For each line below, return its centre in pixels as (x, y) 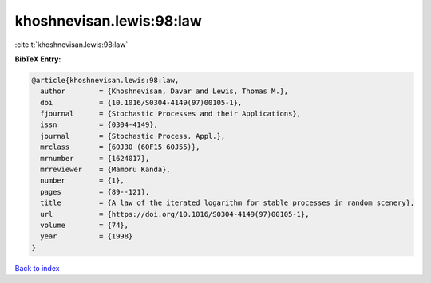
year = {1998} (87, 236)
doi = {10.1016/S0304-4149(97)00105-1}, (141, 102)
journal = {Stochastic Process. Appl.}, (133, 136)
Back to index (37, 268)
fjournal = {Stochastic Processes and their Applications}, (171, 114)
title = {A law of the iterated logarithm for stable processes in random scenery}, (227, 203)
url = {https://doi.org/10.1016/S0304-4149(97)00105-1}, (175, 214)
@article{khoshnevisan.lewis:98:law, (105, 80)
